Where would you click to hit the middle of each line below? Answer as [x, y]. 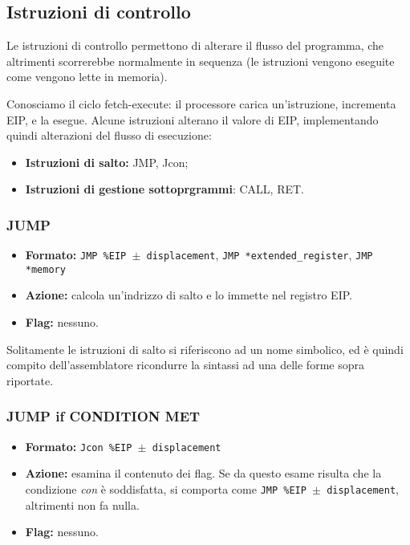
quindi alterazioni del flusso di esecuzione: [109, 135]
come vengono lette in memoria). [87, 77]
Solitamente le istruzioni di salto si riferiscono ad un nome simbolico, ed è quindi [205, 349]
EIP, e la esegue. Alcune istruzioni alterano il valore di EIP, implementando [193, 119]
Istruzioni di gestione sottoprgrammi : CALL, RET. [164, 189]
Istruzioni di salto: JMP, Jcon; [107, 162]
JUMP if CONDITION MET [104, 416]
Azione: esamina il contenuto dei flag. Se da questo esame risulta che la [203, 473]
